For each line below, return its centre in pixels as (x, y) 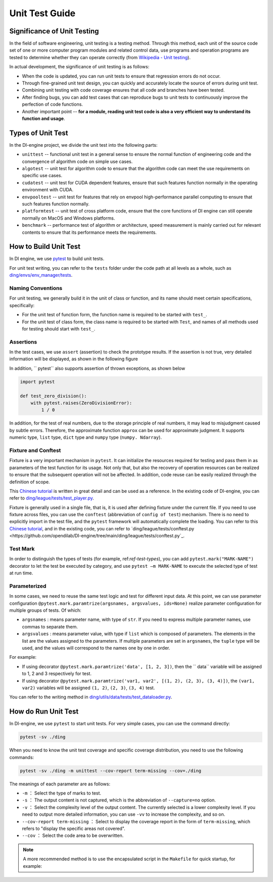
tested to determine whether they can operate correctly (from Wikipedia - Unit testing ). (100, 57)
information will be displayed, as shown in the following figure (74, 359)
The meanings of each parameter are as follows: (60, 784)
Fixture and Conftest (35, 450)
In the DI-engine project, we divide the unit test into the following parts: (83, 145)
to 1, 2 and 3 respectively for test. (57, 674)
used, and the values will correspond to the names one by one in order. (96, 648)
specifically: (22, 305)
